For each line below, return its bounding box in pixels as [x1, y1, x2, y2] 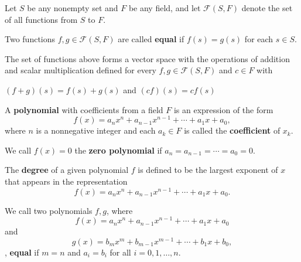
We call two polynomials [5, 204, 93, 216]
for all [110, 246, 131, 258]
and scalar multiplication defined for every [5, 64, 156, 76]
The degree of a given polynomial [5, 164, 129, 176]
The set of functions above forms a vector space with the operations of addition [5, 52, 290, 64]
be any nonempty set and [27, 2, 118, 13]
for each [244, 33, 273, 45]
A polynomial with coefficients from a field [5, 103, 163, 115]
